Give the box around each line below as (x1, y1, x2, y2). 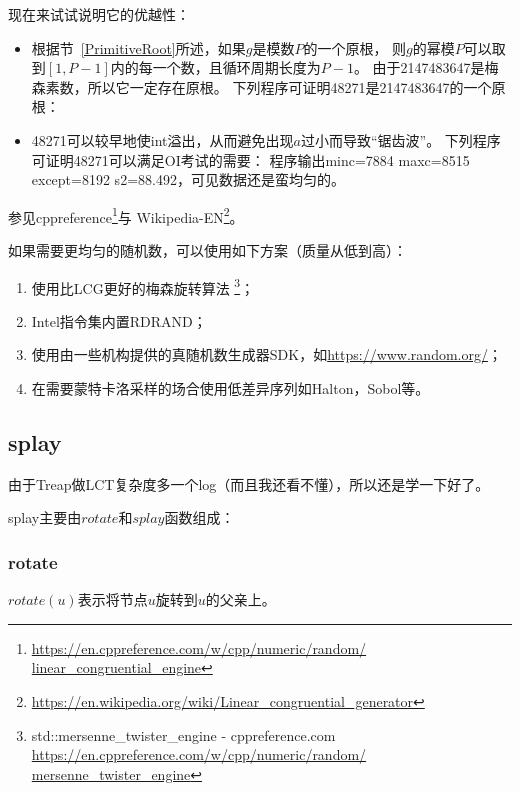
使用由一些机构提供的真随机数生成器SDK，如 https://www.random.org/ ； (31, 344, 502, 365)
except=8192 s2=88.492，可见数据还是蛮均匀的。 (31, 169, 345, 190)
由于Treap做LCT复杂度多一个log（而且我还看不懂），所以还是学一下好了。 (8, 473, 490, 494)
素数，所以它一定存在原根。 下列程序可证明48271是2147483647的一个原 (45, 76, 506, 97)
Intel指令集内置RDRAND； (31, 310, 207, 331)
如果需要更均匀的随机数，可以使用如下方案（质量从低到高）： (8, 240, 407, 260)
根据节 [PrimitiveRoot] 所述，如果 (31, 37, 246, 58)
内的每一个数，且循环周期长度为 (110, 57, 321, 78)
